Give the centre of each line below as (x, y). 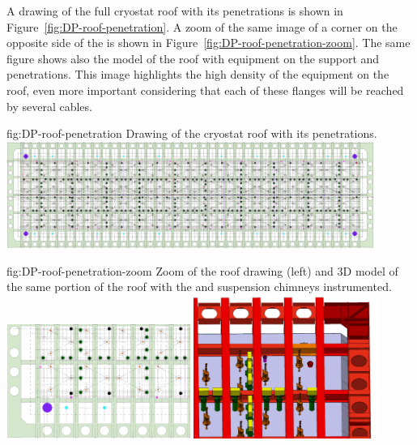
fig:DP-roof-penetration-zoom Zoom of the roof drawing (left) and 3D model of (202, 270)
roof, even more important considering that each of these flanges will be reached (205, 90)
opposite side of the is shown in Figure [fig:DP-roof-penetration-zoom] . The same (208, 43)
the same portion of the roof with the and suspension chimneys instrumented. (199, 287)
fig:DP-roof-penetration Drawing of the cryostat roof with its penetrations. (192, 133)
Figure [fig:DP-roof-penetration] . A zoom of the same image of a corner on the (202, 26)
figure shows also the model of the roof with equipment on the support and (193, 58)
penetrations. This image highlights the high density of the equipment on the (198, 74)
